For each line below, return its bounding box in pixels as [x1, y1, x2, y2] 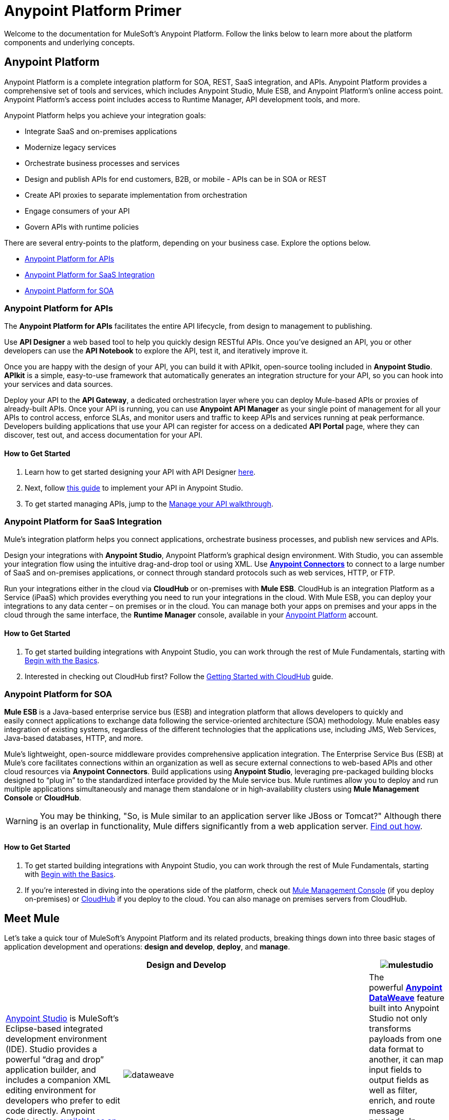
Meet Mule [4, 911, 60, 925]
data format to [369, 1044, 424, 1055]
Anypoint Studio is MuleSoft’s [6, 1013, 119, 1024]
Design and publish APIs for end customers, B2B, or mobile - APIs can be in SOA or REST [25, 174, 327, 183]
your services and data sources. [4, 380, 113, 389]
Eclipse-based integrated [6, 1023, 103, 1034]
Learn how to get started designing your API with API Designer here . [25, 467, 256, 476]
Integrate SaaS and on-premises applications [25, 126, 177, 136]
